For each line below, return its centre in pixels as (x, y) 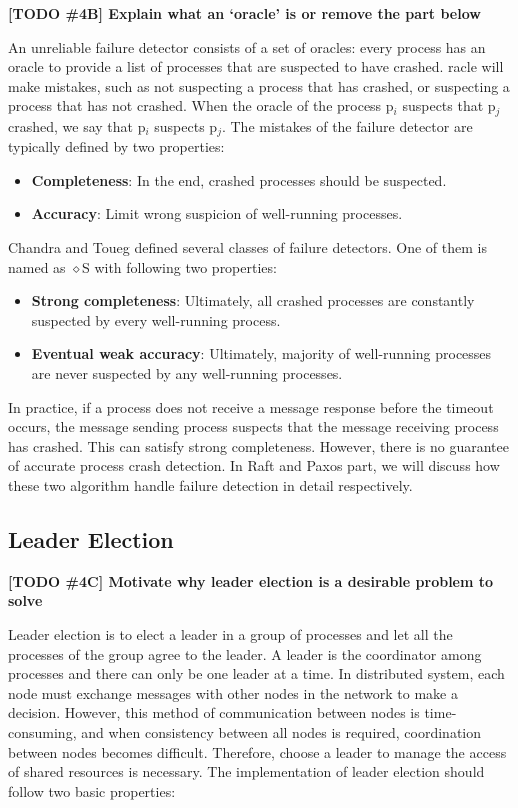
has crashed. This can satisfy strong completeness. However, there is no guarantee (258, 445)
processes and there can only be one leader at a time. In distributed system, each (256, 673)
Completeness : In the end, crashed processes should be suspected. (239, 179)
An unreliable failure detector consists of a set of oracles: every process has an (247, 46)
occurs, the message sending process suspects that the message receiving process (253, 426)
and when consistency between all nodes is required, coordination (281, 731)
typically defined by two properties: (116, 146)
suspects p (186, 125)
